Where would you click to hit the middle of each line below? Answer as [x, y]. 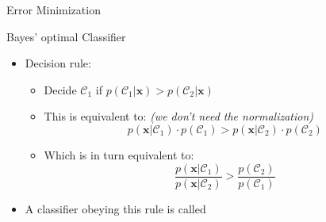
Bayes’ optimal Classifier [66, 36]
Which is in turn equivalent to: [119, 154]
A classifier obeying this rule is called [115, 208]
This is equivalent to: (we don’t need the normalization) [179, 116]
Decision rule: [58, 63]
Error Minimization [54, 10]
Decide [60, 89]
